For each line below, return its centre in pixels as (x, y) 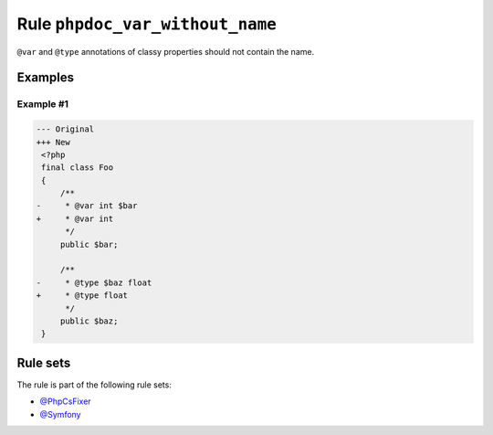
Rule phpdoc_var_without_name (147, 24)
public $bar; (89, 244)
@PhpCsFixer (65, 401)
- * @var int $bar (87, 206)
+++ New (53, 142)
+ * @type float (82, 296)
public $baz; (89, 321)
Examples (46, 78)
